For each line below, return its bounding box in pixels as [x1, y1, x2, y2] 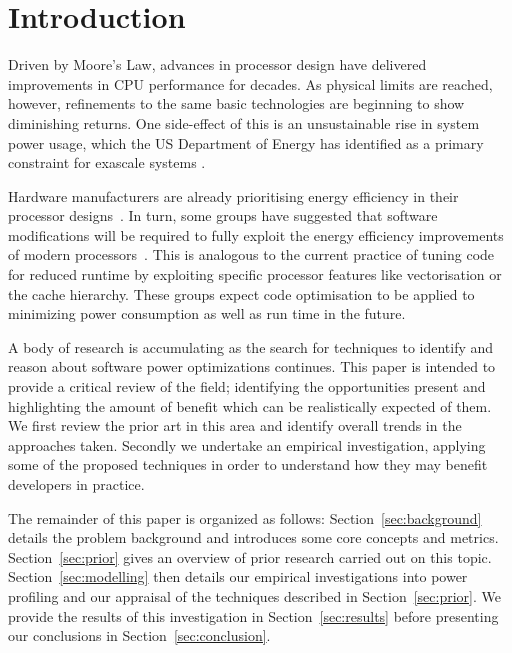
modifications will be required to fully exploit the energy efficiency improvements [8, 224, 504, 245]
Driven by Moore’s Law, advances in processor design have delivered [8, 54, 427, 75]
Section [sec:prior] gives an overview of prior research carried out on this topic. [8, 546, 492, 567]
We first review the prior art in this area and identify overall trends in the [8, 415, 462, 436]
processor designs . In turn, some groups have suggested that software [8, 205, 438, 226]
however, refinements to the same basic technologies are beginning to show [8, 93, 465, 114]
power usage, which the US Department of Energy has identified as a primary [8, 132, 484, 153]
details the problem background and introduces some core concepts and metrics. [8, 527, 499, 548]
